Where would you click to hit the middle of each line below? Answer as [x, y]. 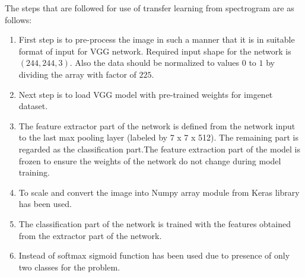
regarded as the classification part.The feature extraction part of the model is [160, 149]
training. [34, 172]
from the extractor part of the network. [90, 235]
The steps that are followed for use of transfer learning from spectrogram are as [150, 8]
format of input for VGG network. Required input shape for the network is [155, 51]
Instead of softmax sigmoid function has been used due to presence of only [154, 255]
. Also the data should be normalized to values [155, 63]
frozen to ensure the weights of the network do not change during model [150, 160]
